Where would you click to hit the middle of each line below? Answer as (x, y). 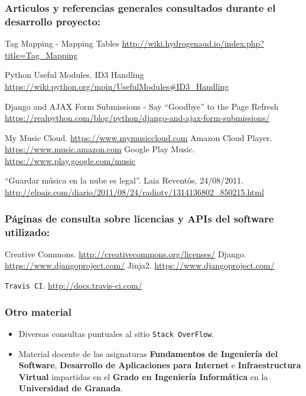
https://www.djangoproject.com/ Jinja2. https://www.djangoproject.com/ (140, 265)
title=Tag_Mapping (41, 55)
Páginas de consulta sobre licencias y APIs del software (139, 218)
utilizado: (27, 232)
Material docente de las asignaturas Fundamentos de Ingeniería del (148, 353)
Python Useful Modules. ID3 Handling (74, 75)
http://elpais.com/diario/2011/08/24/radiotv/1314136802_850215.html (134, 192)
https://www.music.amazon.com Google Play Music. (100, 149)
